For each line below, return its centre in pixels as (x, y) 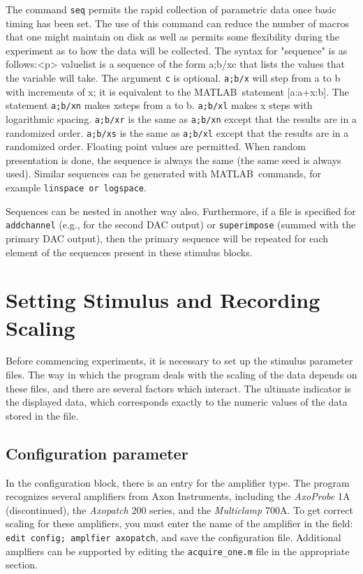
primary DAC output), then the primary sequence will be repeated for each (167, 238)
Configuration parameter (97, 453)
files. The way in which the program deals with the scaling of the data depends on (181, 375)
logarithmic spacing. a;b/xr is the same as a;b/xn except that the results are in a (181, 118)
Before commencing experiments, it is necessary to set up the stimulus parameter (179, 361)
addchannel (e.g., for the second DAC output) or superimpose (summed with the (181, 225)
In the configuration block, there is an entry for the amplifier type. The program (178, 482)
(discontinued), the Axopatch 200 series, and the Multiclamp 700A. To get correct (179, 509)
